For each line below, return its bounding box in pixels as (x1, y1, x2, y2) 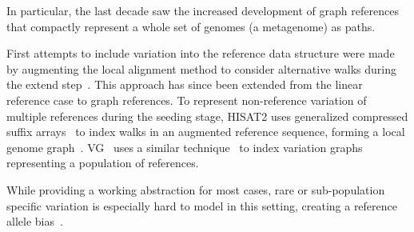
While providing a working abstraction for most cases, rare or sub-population (6, 181, 385, 198)
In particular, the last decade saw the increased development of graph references (6, 2, 399, 18)
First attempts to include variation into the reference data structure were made (6, 45, 395, 62)
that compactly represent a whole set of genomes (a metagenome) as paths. (6, 18, 376, 34)
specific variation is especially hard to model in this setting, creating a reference (6, 197, 398, 214)
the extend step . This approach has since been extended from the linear (6, 76, 363, 93)
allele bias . (6, 213, 63, 230)
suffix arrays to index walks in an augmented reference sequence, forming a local (6, 123, 405, 140)
